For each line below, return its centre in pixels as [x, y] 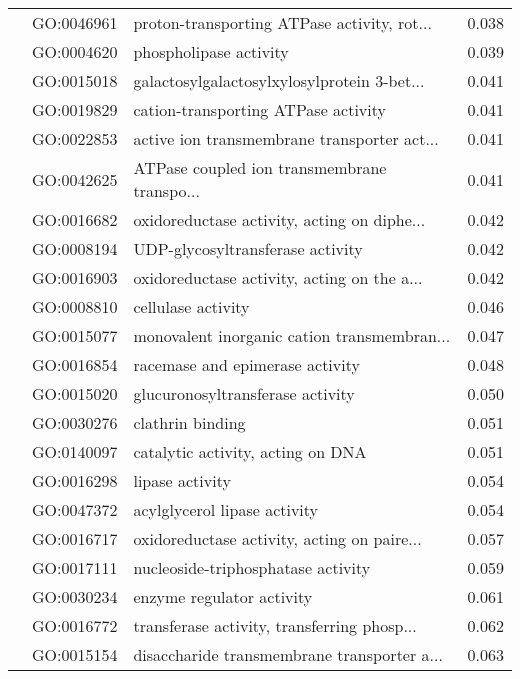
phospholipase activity [211, 51]
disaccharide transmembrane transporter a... [288, 654]
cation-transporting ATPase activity [259, 109]
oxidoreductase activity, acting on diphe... [279, 219]
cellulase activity [191, 306]
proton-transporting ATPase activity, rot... [282, 22]
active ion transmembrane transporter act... [286, 138]
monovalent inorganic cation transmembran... [292, 335]
